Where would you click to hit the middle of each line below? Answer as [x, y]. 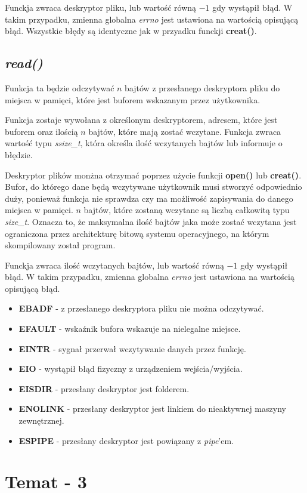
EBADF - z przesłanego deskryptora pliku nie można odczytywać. [141, 308]
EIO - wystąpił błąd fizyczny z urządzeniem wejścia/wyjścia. [131, 369]
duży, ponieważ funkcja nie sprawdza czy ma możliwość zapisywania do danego [149, 198]
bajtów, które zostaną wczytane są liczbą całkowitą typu [187, 210]
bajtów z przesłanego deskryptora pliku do [202, 87]
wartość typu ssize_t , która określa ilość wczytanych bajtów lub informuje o [144, 143]
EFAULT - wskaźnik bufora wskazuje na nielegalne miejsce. [130, 329]
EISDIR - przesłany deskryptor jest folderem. [104, 388]
